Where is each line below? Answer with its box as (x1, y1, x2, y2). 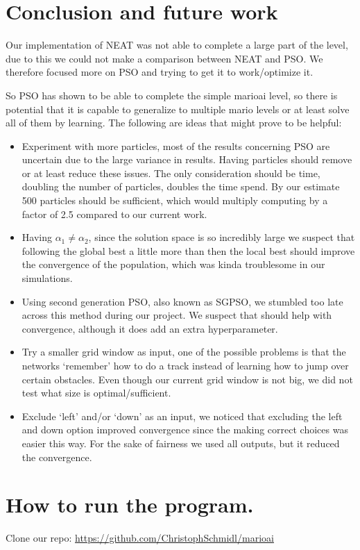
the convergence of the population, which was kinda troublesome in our (22, 257, 325, 272)
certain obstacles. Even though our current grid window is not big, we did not (22, 372, 353, 386)
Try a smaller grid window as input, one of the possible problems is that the (22, 344, 346, 359)
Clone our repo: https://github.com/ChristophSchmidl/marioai (6, 531, 274, 545)
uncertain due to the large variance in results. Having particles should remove (22, 152, 352, 167)
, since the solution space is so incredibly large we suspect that (88, 230, 355, 244)
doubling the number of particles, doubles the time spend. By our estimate (22, 179, 340, 194)
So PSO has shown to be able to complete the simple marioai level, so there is (6, 87, 338, 102)
